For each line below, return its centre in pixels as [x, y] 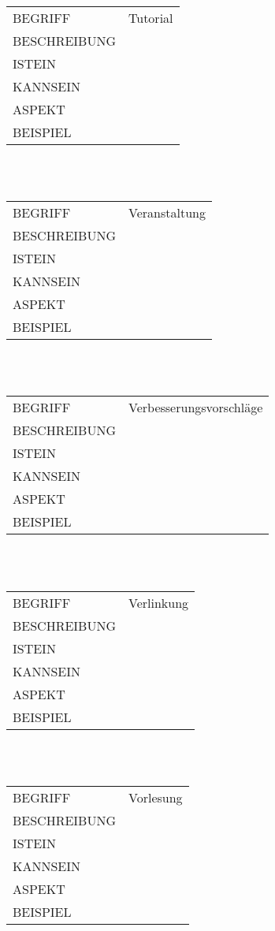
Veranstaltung [167, 213]
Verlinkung [159, 602]
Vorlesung [156, 797]
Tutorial [151, 18]
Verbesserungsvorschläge [196, 408]
